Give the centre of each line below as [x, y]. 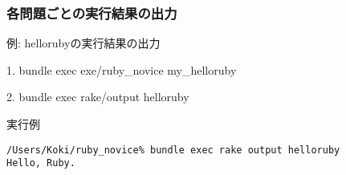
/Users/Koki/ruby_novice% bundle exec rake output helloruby [173, 150]
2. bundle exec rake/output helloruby [98, 97]
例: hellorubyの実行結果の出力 [83, 43]
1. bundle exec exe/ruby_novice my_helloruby [122, 69]
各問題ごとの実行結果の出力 [92, 12]
